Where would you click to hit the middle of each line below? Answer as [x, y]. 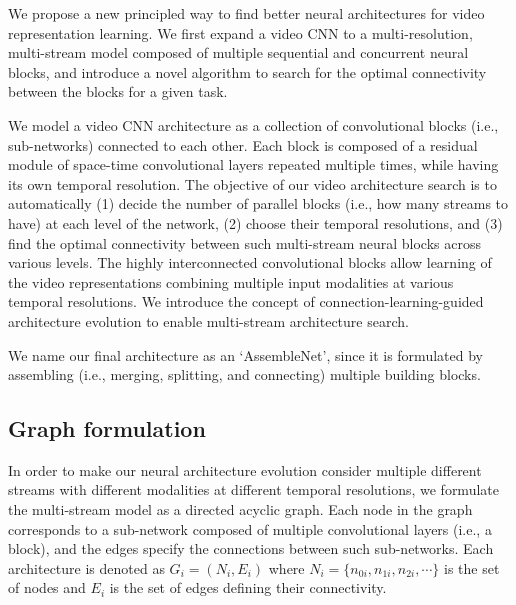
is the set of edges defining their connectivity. [248, 587]
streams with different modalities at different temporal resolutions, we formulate [253, 489]
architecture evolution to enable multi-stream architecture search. [208, 320]
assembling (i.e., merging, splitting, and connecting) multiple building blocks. [244, 374]
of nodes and [47, 587]
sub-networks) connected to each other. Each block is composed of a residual [243, 144]
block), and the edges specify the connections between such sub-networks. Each [251, 548]
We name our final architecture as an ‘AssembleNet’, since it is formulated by [245, 354]
